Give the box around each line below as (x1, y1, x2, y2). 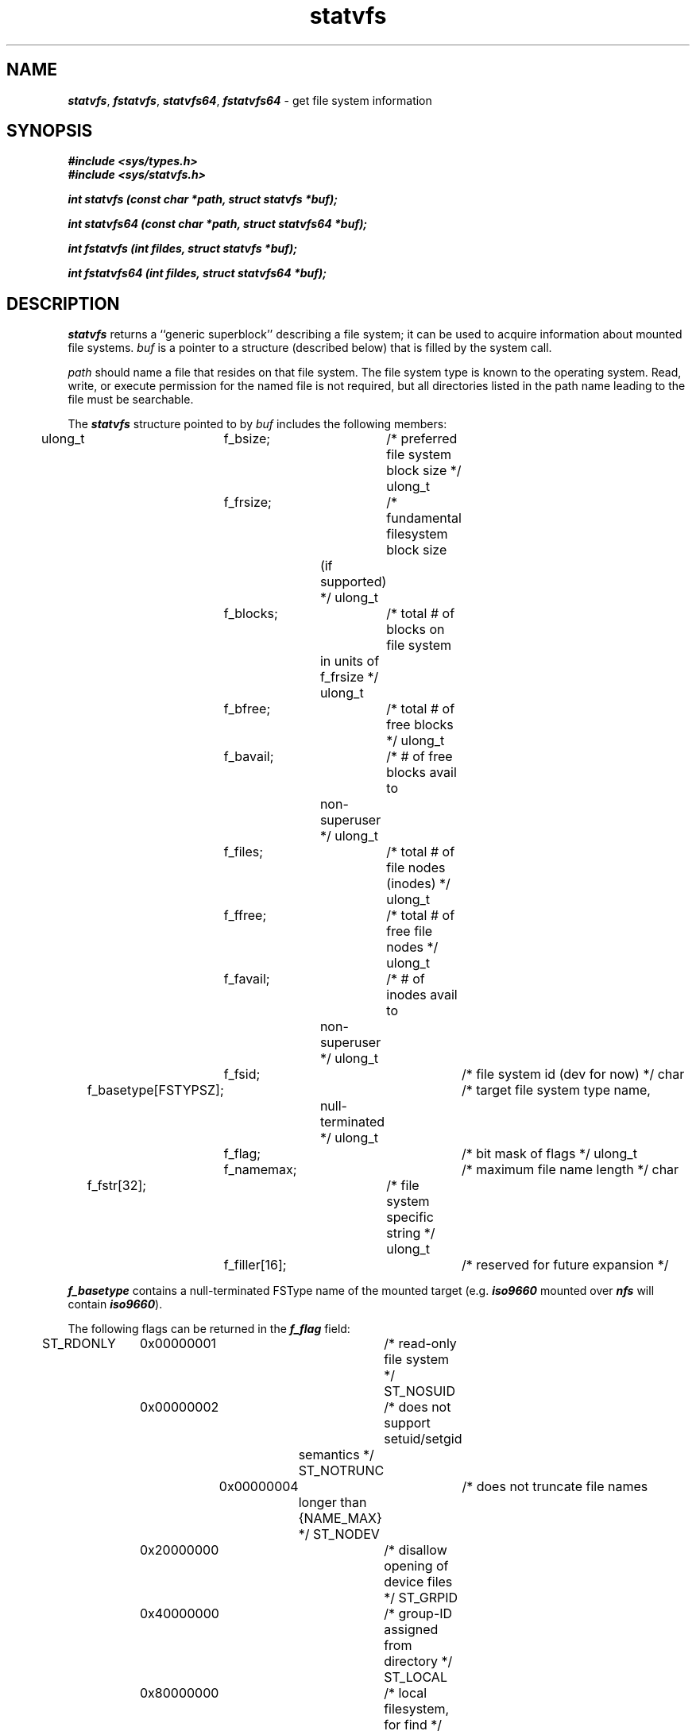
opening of (384, 1558, 449, 1575)
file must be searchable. (68, 392, 194, 407)
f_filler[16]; (223, 1257, 287, 1273)
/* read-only (384, 1335, 457, 1352)
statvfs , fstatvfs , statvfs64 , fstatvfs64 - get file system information (68, 93, 432, 107)
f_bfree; (223, 701, 271, 717)
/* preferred (386, 431, 458, 447)
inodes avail (386, 987, 458, 1003)
